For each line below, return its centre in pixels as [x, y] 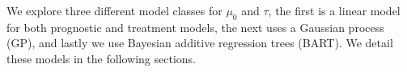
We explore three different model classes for [114, 10]
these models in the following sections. [102, 58]
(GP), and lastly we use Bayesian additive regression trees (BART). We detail [200, 43]
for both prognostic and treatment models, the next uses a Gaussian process [195, 27]
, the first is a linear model [334, 10]
